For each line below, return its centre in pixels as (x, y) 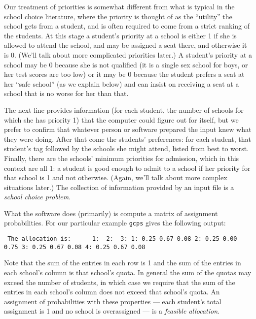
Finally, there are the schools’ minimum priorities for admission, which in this (122, 158)
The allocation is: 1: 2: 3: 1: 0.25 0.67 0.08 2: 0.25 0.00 (122, 239)
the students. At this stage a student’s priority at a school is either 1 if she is (120, 35)
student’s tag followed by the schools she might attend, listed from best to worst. (127, 148)
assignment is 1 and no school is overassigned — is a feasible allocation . (112, 311)
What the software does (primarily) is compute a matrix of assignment (111, 213)
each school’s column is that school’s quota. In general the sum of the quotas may (128, 272)
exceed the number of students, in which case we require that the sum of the (120, 282)
